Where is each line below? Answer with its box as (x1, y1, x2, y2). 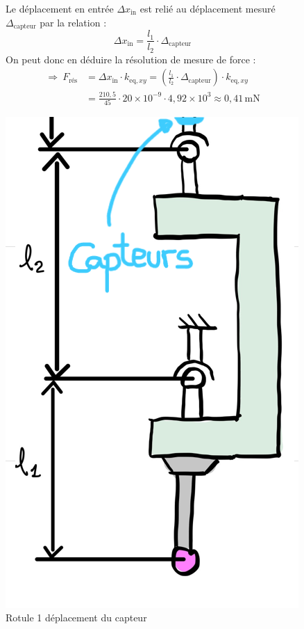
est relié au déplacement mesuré (140, 1, 276, 15)
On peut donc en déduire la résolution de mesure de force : (6, 51, 256, 66)
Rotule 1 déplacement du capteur (6, 610, 147, 625)
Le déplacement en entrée (6, 1, 114, 15)
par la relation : (40, 15, 107, 29)
